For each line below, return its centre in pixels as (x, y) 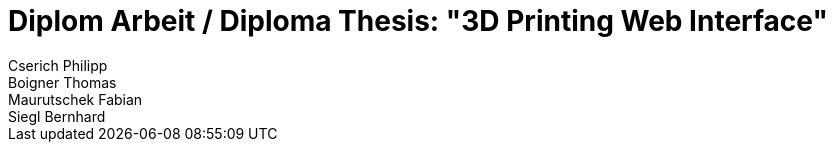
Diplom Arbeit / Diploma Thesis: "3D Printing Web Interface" (418, 21)
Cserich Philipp (58, 65)
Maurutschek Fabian (75, 99)
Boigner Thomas (62, 82)
